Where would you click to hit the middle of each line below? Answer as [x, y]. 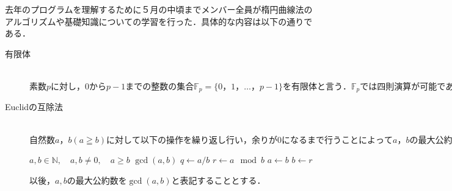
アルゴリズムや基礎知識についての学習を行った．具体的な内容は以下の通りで [159, 21]
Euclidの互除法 [34, 107]
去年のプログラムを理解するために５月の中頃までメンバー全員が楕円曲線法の [159, 9]
